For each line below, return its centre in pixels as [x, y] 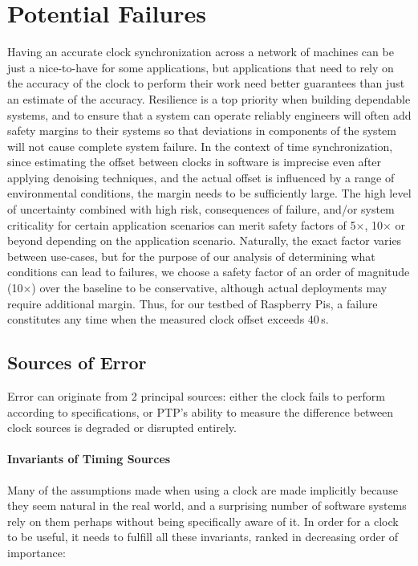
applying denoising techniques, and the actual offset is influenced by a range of [201, 177]
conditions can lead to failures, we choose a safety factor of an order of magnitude [209, 272]
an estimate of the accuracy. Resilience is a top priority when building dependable [209, 98]
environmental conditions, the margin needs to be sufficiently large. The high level [209, 193]
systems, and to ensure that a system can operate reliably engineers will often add [209, 114]
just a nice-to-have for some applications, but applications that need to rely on [201, 67]
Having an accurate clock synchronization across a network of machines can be [201, 52]
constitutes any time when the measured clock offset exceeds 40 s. [168, 319]
